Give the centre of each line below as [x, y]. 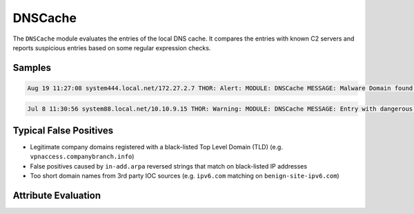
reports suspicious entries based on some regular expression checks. [112, 47]
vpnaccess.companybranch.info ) [82, 157]
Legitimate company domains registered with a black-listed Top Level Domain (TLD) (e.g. [156, 147]
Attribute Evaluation [57, 195]
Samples [32, 68]
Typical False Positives [63, 130]
